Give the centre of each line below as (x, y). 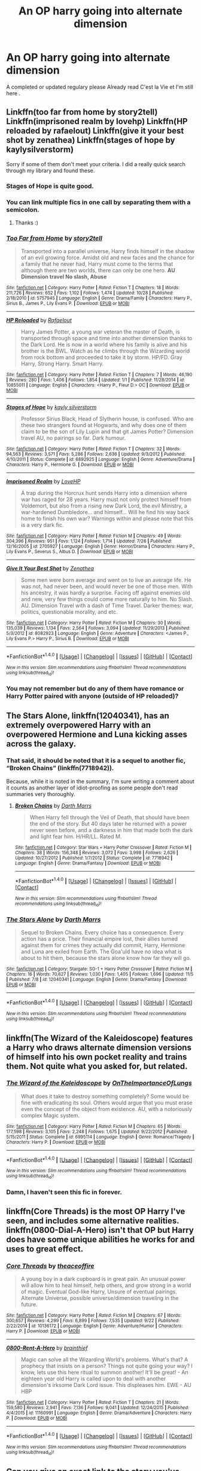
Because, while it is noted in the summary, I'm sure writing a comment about (100, 781)
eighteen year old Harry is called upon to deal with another (93, 1379)
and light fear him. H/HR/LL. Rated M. (76, 836)
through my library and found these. (51, 170)
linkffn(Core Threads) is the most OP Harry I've (96, 1212)
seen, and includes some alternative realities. (93, 1221)
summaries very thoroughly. (41, 794)
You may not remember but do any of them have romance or (95, 689)
